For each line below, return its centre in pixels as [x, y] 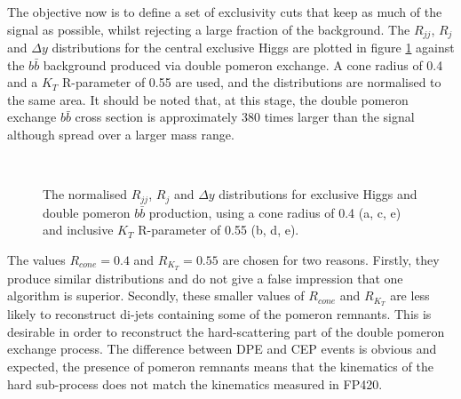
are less [410, 295]
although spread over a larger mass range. [121, 135]
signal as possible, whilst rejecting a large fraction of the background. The [209, 29]
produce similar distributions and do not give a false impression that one [205, 278]
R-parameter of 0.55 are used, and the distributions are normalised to [251, 82]
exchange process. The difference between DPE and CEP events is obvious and [222, 349]
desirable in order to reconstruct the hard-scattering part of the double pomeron [226, 331]
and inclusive [78, 230]
